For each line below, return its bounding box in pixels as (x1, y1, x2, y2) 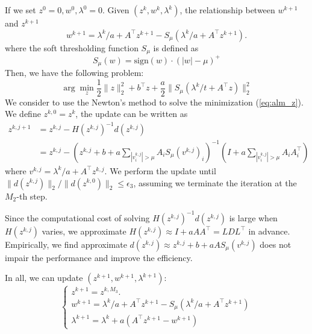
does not (260, 238, 292, 250)
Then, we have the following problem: (5, 66, 144, 78)
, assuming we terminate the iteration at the (133, 176, 297, 189)
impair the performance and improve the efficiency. (5, 251, 193, 263)
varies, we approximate (42, 224, 126, 237)
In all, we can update (5, 271, 83, 284)
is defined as (153, 41, 199, 54)
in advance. (248, 224, 290, 237)
